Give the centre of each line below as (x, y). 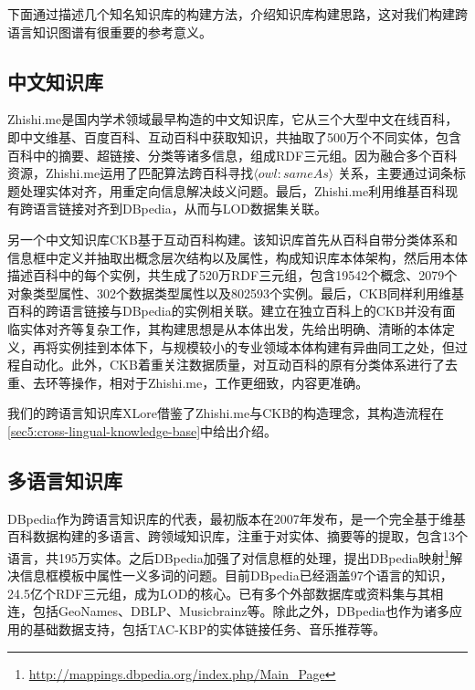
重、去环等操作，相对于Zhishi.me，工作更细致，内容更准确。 (188, 382)
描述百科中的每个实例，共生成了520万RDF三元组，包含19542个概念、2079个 (232, 275)
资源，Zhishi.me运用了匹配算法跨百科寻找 (131, 173)
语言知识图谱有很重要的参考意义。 (110, 31)
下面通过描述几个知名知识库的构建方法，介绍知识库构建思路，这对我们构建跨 (237, 14)
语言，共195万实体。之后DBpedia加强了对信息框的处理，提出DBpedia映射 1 (229, 556)
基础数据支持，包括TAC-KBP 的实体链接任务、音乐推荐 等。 (209, 628)
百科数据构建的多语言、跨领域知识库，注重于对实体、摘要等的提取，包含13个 (237, 536)
